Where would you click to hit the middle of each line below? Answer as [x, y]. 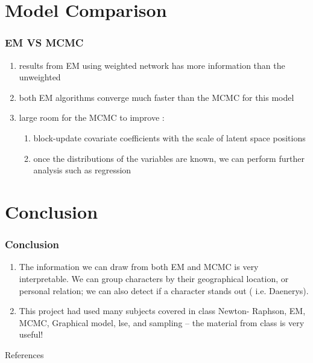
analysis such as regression [82, 170]
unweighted [40, 77]
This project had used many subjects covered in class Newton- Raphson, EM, [162, 311]
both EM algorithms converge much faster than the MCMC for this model [156, 97]
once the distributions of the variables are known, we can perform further [169, 158]
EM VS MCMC [44, 43]
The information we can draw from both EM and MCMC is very [139, 267]
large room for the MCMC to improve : [92, 117]
